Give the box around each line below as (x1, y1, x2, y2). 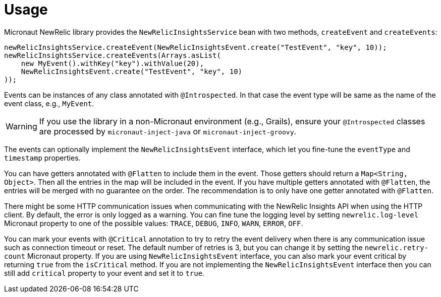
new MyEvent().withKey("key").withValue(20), (21, 59, 204, 67)
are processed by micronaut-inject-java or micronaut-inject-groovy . (39, 126, 297, 136)
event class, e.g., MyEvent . (4, 99, 94, 108)
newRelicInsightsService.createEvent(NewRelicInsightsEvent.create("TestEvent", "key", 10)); (4, 43, 387, 51)
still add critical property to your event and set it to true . (4, 268, 205, 277)
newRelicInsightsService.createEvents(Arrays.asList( (4, 51, 221, 59)
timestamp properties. (4, 153, 81, 162)
